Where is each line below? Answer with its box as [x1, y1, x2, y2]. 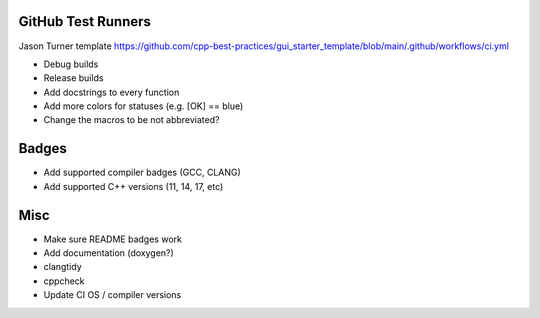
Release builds [43, 72, 104, 84]
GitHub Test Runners [18, 13, 152, 30]
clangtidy [43, 261, 82, 273]
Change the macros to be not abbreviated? [43, 114, 220, 126]
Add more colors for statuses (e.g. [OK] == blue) [43, 100, 244, 112]
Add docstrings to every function [43, 86, 180, 98]
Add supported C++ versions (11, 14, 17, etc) [43, 180, 224, 192]
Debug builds [43, 58, 99, 70]
